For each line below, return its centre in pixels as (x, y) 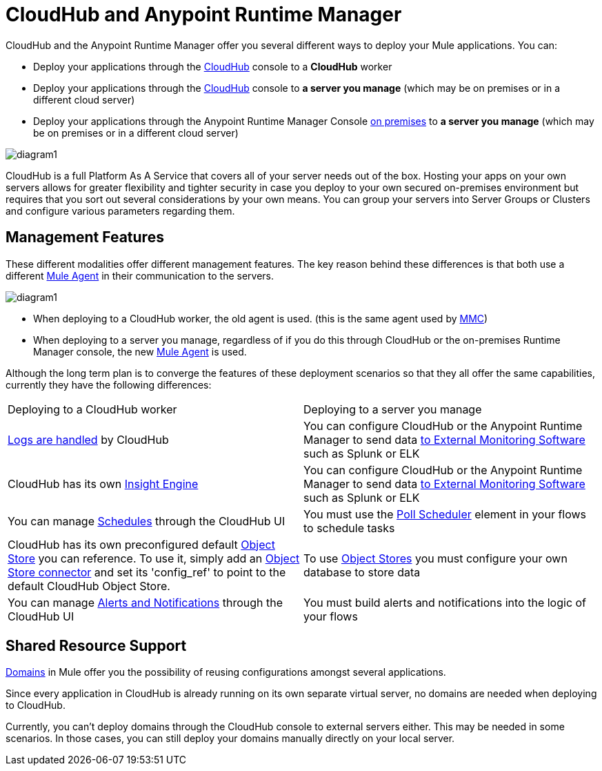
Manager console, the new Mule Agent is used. (140, 351)
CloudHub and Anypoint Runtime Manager (204, 14)
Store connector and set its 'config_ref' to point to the (147, 572)
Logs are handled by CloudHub (88, 439)
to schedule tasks (349, 528)
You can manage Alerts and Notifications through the (146, 602)
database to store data (362, 572)
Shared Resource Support (96, 646)
